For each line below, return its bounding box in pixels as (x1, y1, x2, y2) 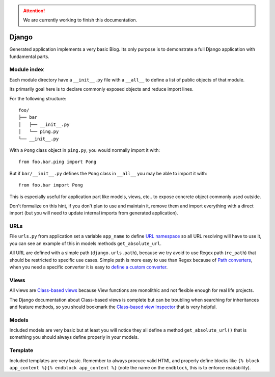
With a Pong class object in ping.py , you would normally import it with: (9, 147, 160, 153)
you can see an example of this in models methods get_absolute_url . (9, 240, 162, 247)
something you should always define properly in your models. (9, 334, 139, 340)
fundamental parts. (9, 53, 49, 60)
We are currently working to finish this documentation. (23, 17, 137, 23)
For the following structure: (9, 95, 66, 101)
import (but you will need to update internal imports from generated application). (9, 210, 178, 216)
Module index (9, 66, 44, 73)
